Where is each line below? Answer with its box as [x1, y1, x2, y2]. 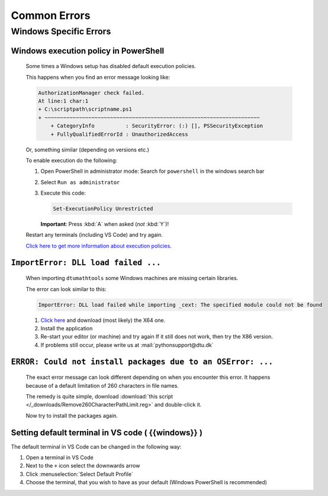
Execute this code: [40, 189, 86, 197]
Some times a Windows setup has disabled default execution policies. [25, 63, 197, 70]
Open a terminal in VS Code [25, 454, 94, 461]
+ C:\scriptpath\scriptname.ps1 [38, 106, 133, 112]
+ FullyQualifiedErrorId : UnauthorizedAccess [50, 131, 189, 137]
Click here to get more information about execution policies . [25, 242, 172, 249]
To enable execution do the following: [25, 157, 118, 164]
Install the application [40, 325, 93, 331]
